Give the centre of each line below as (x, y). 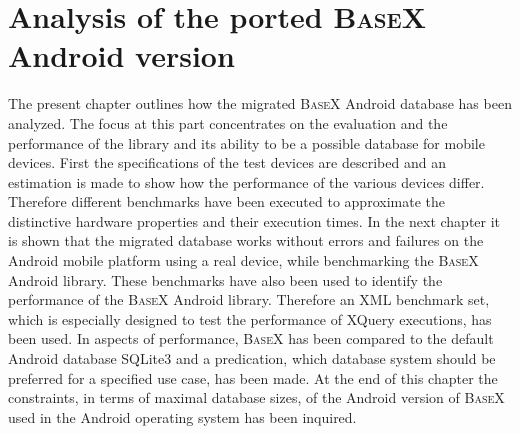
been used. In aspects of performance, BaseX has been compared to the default (251, 338)
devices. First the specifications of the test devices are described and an (227, 162)
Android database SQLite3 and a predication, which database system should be (252, 358)
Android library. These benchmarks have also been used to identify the (225, 279)
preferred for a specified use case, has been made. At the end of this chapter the (253, 377)
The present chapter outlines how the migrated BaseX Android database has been (260, 103)
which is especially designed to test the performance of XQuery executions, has (250, 318)
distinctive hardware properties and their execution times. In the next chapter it (254, 220)
